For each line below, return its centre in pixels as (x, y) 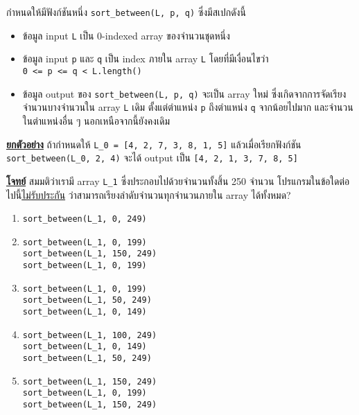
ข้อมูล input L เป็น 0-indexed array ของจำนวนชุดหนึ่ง (126, 35)
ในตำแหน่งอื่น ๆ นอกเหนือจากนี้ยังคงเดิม (96, 120)
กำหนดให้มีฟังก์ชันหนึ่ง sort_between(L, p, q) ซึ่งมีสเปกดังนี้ (126, 12)
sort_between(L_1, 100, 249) (90, 335)
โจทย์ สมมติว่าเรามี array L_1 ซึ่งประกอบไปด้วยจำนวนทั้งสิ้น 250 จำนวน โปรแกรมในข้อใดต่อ (178, 180)
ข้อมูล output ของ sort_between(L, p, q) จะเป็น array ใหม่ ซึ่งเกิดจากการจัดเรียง (184, 93)
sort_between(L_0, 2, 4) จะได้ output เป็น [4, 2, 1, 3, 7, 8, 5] (152, 158)
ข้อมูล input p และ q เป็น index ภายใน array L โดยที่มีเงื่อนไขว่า (146, 59)
